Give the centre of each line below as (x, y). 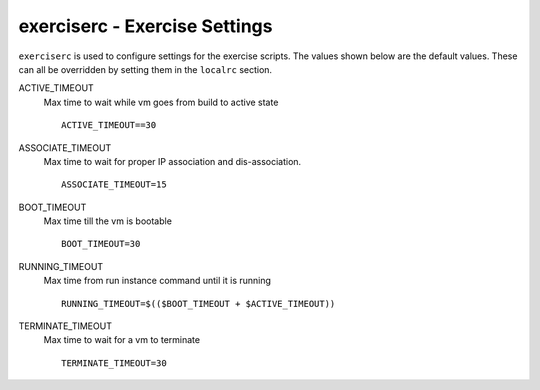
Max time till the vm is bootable (107, 221)
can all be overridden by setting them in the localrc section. (145, 69)
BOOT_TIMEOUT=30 (101, 244)
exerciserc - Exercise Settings (145, 26)
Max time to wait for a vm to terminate (121, 340)
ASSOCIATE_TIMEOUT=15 (114, 184)
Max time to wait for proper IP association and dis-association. (172, 161)
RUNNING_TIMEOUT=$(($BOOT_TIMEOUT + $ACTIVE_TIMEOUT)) (198, 303)
